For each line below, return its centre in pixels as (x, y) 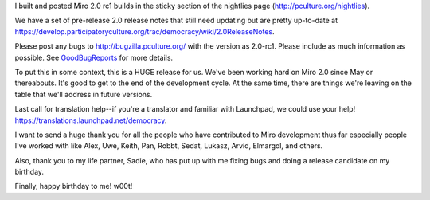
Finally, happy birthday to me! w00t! (74, 186)
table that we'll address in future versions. (84, 94)
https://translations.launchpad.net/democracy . (91, 120)
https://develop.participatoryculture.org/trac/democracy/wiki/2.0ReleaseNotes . (145, 31)
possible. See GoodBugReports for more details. (94, 57)
